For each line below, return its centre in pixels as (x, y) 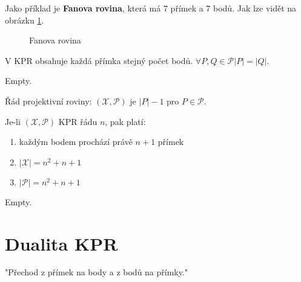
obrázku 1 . (25, 20)
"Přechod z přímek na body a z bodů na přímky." (97, 272)
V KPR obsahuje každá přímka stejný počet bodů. (99, 60)
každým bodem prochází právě (76, 142)
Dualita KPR (61, 243)
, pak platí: (125, 121)
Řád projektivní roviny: (48, 101)
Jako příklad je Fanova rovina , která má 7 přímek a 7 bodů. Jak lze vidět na (151, 8)
